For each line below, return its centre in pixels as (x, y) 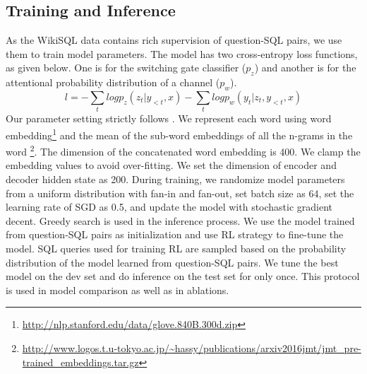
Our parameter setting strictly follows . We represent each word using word (169, 118)
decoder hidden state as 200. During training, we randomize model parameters (175, 179)
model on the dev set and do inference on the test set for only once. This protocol (183, 276)
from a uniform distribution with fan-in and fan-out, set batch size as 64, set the (180, 193)
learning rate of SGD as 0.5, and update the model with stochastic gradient (169, 207)
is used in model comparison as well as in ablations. (118, 290)
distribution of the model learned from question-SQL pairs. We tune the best (172, 262)
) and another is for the (305, 68)
